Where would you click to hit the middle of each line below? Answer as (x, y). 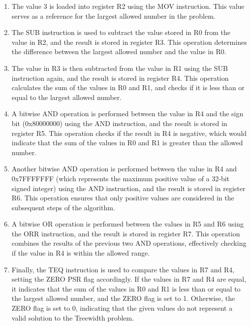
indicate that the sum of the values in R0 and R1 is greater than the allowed (127, 143)
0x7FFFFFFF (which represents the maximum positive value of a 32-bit (121, 178)
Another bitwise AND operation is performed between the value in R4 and (124, 169)
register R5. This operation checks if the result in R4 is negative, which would (129, 133)
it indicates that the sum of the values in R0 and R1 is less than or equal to (126, 288)
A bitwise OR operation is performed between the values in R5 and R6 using (127, 224)
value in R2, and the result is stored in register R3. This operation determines (129, 42)
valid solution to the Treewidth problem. (73, 317)
